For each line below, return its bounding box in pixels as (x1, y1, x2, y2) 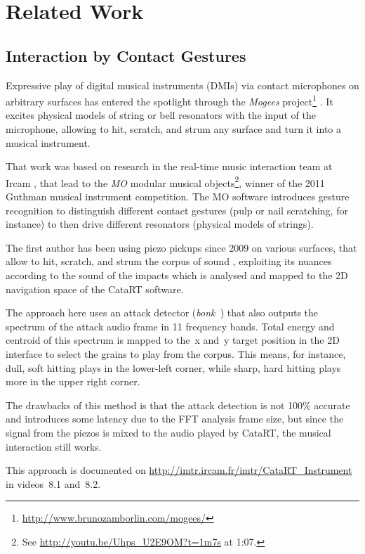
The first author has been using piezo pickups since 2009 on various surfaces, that (6, 240, 357, 255)
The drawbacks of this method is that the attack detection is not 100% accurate (6, 397, 350, 412)
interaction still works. (6, 439, 102, 453)
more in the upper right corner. (6, 374, 140, 389)
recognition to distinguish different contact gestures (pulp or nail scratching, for (6, 202, 348, 217)
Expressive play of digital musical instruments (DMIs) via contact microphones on (6, 77, 359, 92)
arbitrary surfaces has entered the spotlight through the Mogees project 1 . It (6, 92, 333, 108)
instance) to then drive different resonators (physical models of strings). (6, 217, 314, 231)
